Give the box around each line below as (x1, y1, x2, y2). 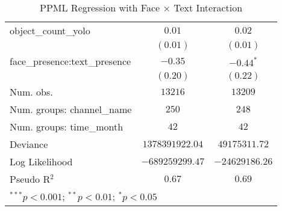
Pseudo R (10, 172, 51, 186)
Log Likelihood (10, 154, 73, 168)
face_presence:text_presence (10, 54, 131, 68)
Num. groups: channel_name (10, 102, 132, 116)
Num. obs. (10, 85, 53, 99)
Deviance (10, 137, 48, 151)
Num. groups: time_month (10, 120, 124, 133)
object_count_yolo (10, 23, 90, 37)
